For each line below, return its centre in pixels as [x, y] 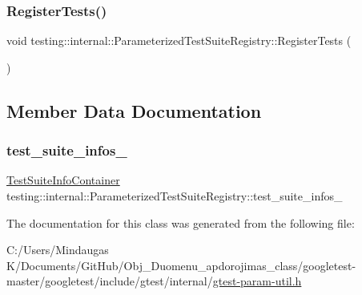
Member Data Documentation [134, 110]
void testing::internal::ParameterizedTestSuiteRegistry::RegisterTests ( [179, 40]
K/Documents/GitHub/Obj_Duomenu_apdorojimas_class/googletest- [181, 265]
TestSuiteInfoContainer [63, 180]
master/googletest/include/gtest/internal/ [110, 281]
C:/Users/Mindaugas [58, 250]
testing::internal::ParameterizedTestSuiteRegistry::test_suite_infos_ [175, 196]
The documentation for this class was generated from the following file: [181, 222]
